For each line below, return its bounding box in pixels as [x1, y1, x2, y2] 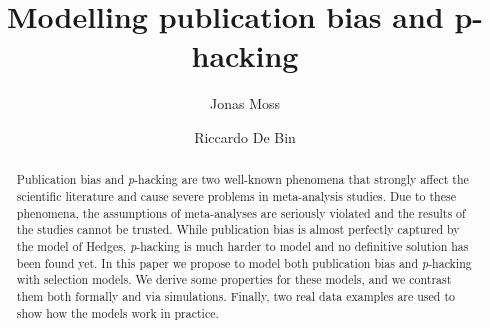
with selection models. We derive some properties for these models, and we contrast [16, 271, 452, 288]
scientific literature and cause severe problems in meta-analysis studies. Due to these [16, 187, 456, 204]
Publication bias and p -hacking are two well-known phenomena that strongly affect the [16, 171, 469, 188]
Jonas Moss [209, 93, 281, 114]
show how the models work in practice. [16, 304, 219, 321]
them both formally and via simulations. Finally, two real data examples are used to [16, 287, 455, 304]
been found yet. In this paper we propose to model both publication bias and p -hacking [16, 254, 472, 271]
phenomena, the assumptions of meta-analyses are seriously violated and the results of [16, 204, 466, 221]
